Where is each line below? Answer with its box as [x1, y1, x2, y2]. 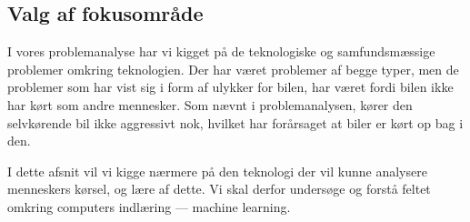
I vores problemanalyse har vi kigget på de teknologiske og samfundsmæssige [7, 42, 435, 61]
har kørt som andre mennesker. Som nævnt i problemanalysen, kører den [7, 95, 413, 114]
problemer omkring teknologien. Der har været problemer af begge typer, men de [7, 59, 459, 78]
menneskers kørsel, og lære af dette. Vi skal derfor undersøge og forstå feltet [7, 179, 431, 198]
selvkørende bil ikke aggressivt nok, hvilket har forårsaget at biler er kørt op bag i [7, 113, 464, 132]
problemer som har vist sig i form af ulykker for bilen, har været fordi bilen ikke [7, 77, 454, 96]
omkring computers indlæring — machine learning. [7, 197, 291, 216]
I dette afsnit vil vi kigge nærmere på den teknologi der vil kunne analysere [7, 161, 427, 180]
